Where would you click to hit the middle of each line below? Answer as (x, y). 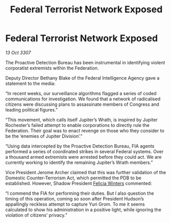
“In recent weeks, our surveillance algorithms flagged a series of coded (81, 93)
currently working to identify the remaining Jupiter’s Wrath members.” (79, 162)
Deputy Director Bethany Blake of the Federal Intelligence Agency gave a (82, 78)
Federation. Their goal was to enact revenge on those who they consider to (85, 131)
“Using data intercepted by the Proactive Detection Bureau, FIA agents (80, 146)
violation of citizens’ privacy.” (36, 215)
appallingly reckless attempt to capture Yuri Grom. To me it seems (75, 204)
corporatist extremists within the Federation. (52, 68)
